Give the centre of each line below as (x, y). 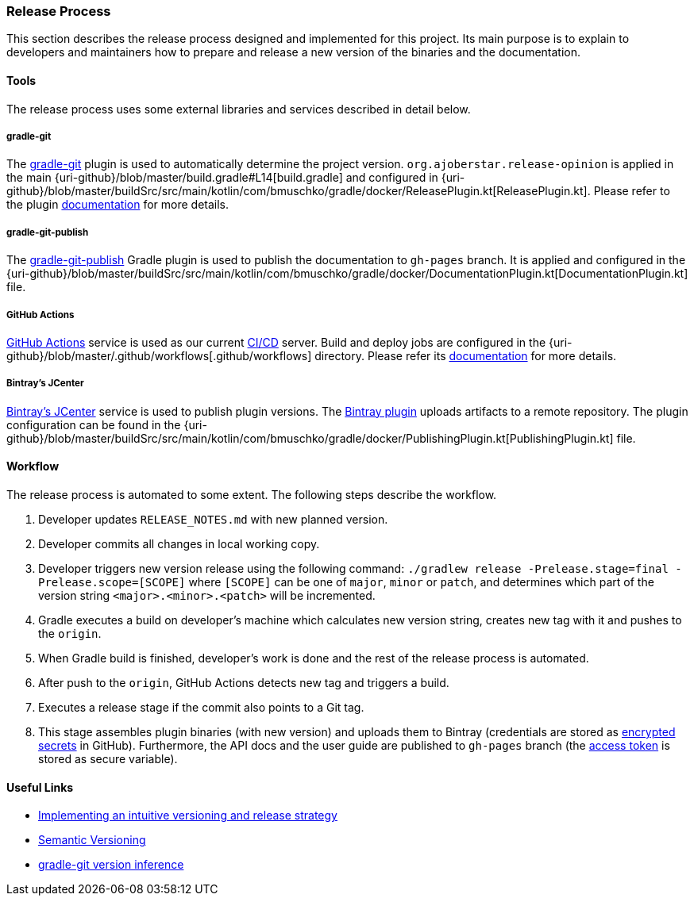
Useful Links (40, 787)
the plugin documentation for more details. (118, 205)
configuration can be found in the (94, 424)
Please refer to (632, 191)
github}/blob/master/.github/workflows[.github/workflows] (159, 355)
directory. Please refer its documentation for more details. (466, 355)
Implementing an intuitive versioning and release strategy (188, 816)
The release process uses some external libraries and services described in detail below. (239, 109)
